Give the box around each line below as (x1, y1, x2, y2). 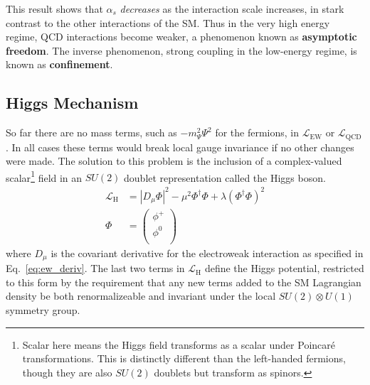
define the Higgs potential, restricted (204, 261, 364, 276)
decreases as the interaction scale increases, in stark (120, 1, 344, 16)
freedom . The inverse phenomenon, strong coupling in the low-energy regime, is (6, 43, 357, 58)
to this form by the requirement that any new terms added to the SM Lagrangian (6, 274, 361, 289)
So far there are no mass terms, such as (6, 125, 177, 140)
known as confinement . (6, 57, 113, 72)
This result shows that (6, 1, 103, 16)
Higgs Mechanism (6, 92, 139, 114)
